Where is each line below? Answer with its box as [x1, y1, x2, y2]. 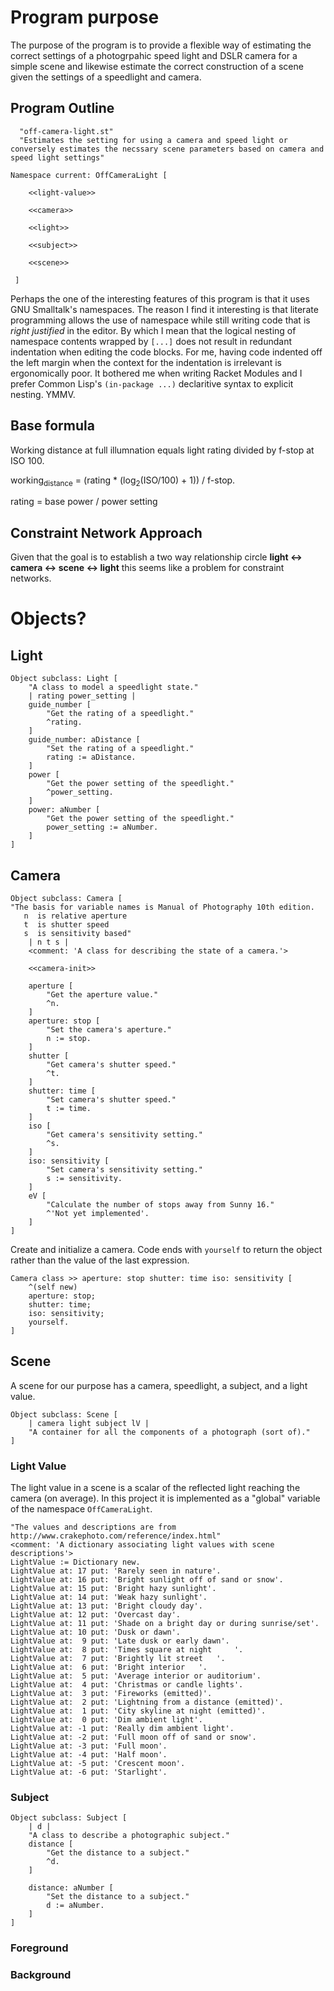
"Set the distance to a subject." [46, 1892, 190, 1902]
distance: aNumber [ [28, 1883, 114, 1893]
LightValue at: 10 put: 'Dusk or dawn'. [10, 1627, 182, 1638]
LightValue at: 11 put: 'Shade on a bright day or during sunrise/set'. [10, 1619, 320, 1629]
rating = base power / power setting [10, 496, 158, 508]
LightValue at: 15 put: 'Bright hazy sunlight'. [10, 1584, 217, 1594]
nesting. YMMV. [10, 388, 76, 400]
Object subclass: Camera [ [10, 893, 123, 903]
